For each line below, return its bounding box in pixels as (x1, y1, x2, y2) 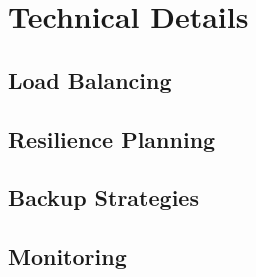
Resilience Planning (8, 123, 216, 154)
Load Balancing (8, 64, 172, 95)
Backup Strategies (8, 182, 199, 213)
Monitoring (8, 241, 127, 272)
